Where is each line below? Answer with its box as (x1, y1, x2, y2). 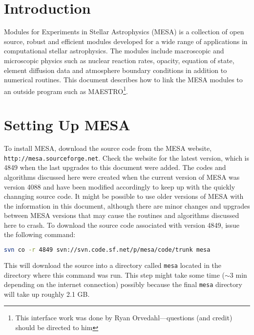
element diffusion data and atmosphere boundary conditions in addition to (4, 65, 227, 75)
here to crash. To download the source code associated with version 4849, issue (4, 219, 240, 230)
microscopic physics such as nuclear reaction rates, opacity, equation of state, (4, 55, 234, 65)
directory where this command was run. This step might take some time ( (4, 269, 225, 280)
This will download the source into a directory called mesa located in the (4, 260, 222, 270)
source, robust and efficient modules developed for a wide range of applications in (4, 36, 248, 46)
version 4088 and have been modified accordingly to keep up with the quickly (4, 181, 235, 191)
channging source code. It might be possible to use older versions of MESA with (4, 191, 244, 201)
